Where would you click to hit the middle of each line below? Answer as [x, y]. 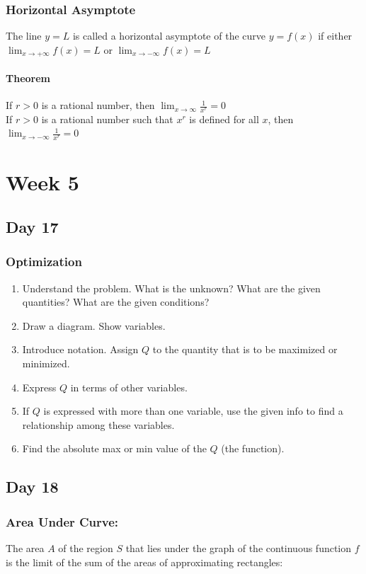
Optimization [44, 262]
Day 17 [32, 227]
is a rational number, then [98, 105]
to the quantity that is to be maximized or [245, 349]
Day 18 [32, 487]
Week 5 [42, 182]
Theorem [28, 78]
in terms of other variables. [129, 387]
